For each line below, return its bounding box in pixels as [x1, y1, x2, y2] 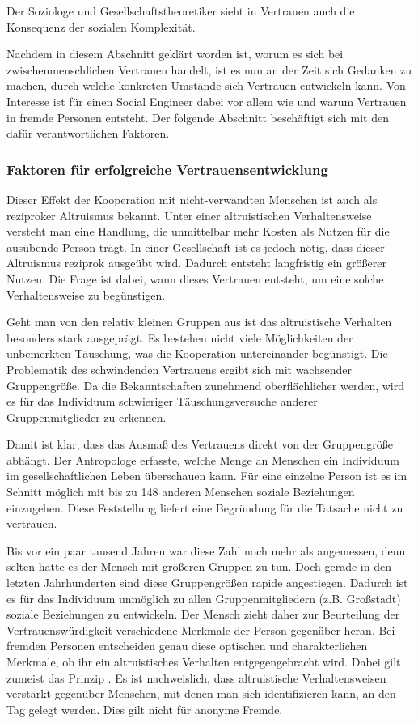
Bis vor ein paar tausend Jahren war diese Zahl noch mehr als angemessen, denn [6, 542, 406, 559]
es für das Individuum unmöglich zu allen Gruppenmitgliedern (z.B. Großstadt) [6, 589, 401, 606]
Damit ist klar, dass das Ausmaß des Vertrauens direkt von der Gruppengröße [6, 436, 393, 453]
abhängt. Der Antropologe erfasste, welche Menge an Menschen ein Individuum [6, 451, 399, 468]
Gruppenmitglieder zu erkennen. [6, 408, 167, 425]
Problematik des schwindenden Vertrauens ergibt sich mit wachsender [6, 360, 352, 377]
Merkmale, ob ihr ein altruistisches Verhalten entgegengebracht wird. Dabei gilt [6, 653, 401, 670]
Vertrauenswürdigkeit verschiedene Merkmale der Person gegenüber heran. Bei [6, 621, 395, 638]
